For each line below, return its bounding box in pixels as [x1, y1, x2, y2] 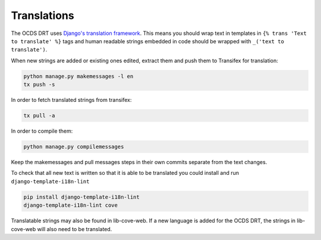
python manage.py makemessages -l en [23, 73, 134, 79]
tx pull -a [23, 113, 55, 119]
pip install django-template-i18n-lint [23, 193, 140, 200]
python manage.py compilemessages [23, 143, 124, 151]
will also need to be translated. [37, 225, 112, 232]
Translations [11, 9, 74, 22]
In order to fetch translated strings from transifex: [11, 97, 132, 104]
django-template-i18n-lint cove [23, 202, 118, 209]
